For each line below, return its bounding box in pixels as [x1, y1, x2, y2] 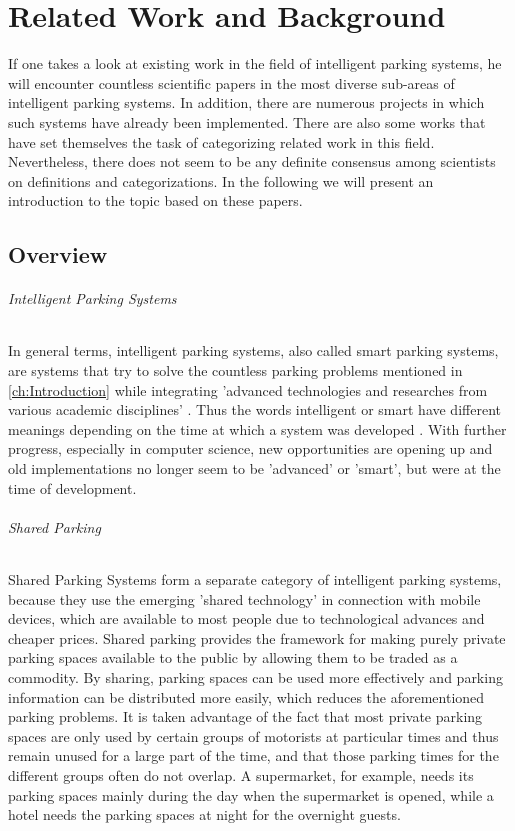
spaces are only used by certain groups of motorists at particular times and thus [8, 725, 499, 746]
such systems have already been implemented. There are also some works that [8, 111, 486, 132]
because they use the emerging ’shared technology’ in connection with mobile [8, 588, 481, 609]
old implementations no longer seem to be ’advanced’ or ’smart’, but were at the [8, 458, 501, 479]
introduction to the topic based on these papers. [8, 190, 303, 211]
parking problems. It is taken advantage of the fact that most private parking [8, 706, 483, 727]
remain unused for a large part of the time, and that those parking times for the [8, 745, 499, 766]
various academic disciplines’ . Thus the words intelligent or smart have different [8, 399, 501, 420]
